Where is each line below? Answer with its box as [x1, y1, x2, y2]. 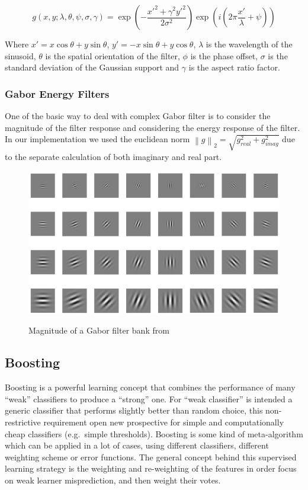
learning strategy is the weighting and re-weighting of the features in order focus [5, 462, 297, 475]
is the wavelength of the [206, 38, 293, 50]
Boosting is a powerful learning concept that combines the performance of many [5, 381, 296, 393]
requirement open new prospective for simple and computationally [43, 416, 284, 428]
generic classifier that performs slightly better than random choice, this [5, 404, 263, 417]
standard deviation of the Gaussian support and [5, 61, 179, 73]
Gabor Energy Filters [5, 86, 110, 101]
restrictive [5, 416, 41, 428]
